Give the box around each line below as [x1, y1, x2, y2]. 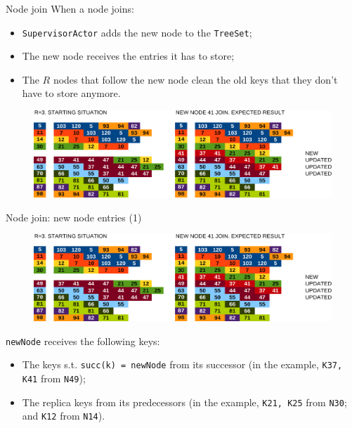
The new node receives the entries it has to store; [22, 48, 235, 63]
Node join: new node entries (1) [6, 209, 142, 224]
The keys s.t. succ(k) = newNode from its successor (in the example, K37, [22, 357, 343, 372]
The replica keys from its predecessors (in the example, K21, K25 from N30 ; [22, 394, 347, 409]
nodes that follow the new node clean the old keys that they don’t [53, 72, 338, 86]
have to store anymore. [22, 86, 121, 100]
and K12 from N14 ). [22, 408, 105, 423]
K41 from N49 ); [22, 370, 86, 385]
